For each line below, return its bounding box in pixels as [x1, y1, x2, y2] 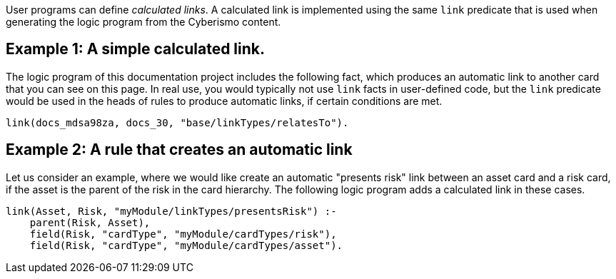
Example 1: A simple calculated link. [6, 40, 265, 59]
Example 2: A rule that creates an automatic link [6, 141, 353, 159]
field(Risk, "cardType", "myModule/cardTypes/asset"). [29, 239, 343, 251]
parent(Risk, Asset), [29, 216, 151, 228]
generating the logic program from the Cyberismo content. [6, 16, 281, 28]
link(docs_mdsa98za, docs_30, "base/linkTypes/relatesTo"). [6, 116, 349, 128]
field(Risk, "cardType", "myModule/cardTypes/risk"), [29, 228, 337, 240]
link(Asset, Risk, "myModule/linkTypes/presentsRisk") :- [6, 205, 337, 217]
